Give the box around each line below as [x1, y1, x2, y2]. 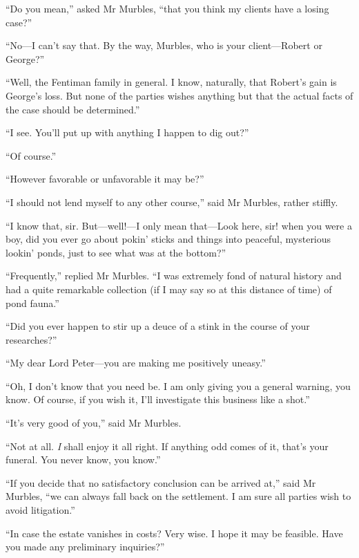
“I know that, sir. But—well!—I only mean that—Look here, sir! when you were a [6, 218, 352, 232]
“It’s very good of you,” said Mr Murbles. [6, 416, 182, 430]
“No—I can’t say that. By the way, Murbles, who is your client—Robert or [6, 38, 322, 53]
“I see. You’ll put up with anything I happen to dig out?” [6, 125, 249, 140]
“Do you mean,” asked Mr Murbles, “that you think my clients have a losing [6, 1, 329, 15]
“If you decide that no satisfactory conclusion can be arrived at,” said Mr [6, 475, 316, 490]
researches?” [6, 332, 57, 346]
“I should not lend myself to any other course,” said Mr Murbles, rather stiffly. [6, 194, 338, 209]
